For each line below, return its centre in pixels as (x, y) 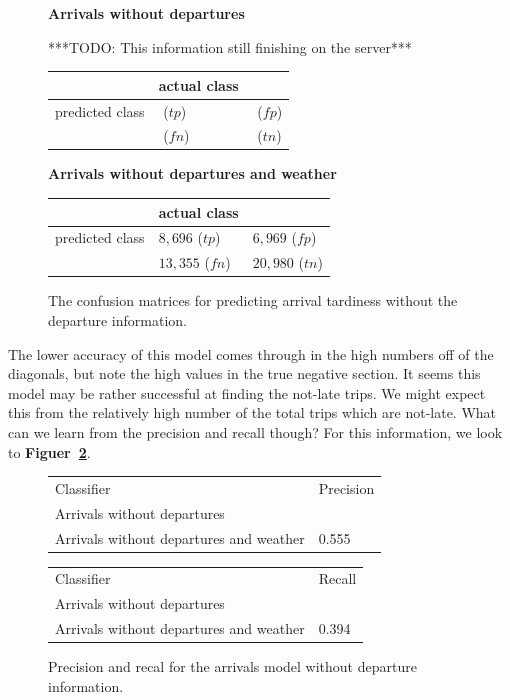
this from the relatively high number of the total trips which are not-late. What (252, 412)
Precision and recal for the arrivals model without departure (232, 666)
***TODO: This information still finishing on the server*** (230, 46)
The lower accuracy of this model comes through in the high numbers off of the (251, 353)
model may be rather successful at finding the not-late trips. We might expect (247, 392)
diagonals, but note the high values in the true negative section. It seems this (244, 373)
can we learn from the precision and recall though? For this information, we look (255, 431)
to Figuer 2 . (49, 451)
